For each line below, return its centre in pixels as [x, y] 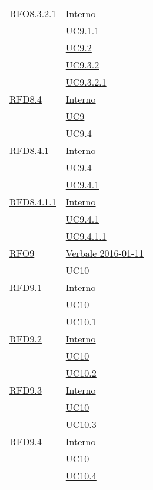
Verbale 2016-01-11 [105, 253]
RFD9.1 [26, 287]
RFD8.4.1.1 [33, 202]
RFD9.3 [26, 390]
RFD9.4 [26, 441]
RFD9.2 [26, 339]
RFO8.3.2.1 [33, 13]
